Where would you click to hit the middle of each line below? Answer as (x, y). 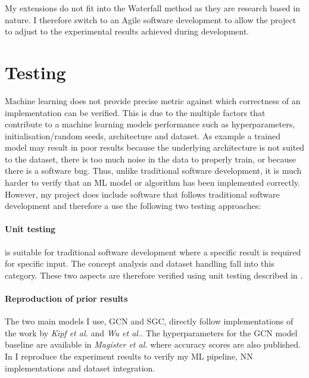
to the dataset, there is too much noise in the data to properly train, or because (150, 159)
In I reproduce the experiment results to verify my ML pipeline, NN (129, 356)
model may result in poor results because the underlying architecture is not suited (155, 147)
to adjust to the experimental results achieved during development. (127, 31)
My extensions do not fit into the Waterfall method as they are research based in (152, 8)
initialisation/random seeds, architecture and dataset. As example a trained (143, 135)
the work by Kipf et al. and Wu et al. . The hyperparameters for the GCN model (151, 332)
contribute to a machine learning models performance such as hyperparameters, (150, 124)
